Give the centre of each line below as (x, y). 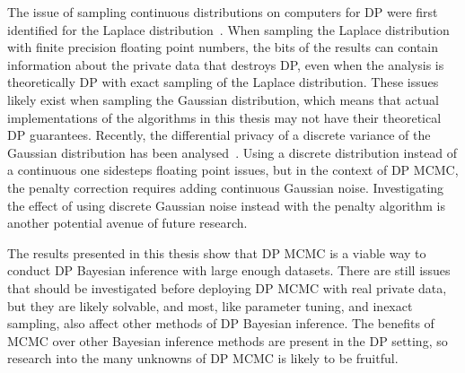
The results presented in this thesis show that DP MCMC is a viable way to (217, 252)
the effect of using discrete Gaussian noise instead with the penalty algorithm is (226, 205)
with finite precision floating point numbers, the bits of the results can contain (223, 47)
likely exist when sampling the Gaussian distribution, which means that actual (223, 99)
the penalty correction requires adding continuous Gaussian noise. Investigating (226, 187)
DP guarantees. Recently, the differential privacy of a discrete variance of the (219, 135)
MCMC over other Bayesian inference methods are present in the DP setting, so (228, 340)
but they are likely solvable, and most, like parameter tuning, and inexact (210, 305)
